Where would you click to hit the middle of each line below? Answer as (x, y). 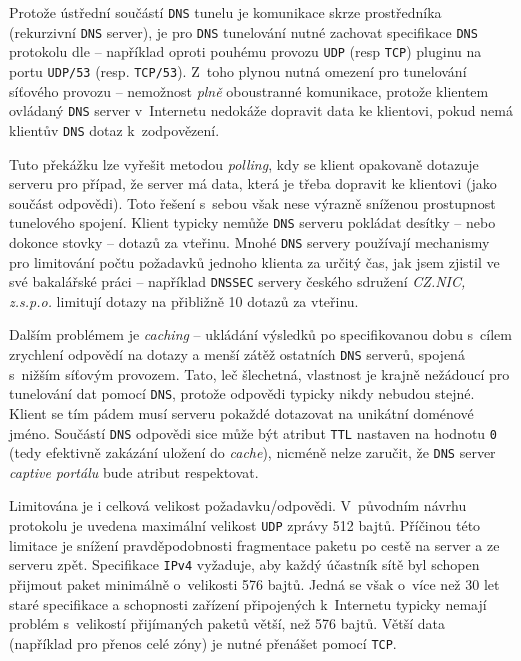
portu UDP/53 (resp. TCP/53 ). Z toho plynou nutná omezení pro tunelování (238, 70)
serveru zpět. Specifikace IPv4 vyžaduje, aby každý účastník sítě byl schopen (244, 564)
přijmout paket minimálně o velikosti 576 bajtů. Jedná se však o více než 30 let (254, 583)
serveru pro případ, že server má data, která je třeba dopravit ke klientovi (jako (253, 183)
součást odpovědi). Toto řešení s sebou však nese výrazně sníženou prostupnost (252, 202)
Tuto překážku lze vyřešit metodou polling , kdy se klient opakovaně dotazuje (244, 163)
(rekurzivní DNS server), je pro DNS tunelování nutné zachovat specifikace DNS (243, 31)
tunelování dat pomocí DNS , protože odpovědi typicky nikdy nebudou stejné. (242, 393)
